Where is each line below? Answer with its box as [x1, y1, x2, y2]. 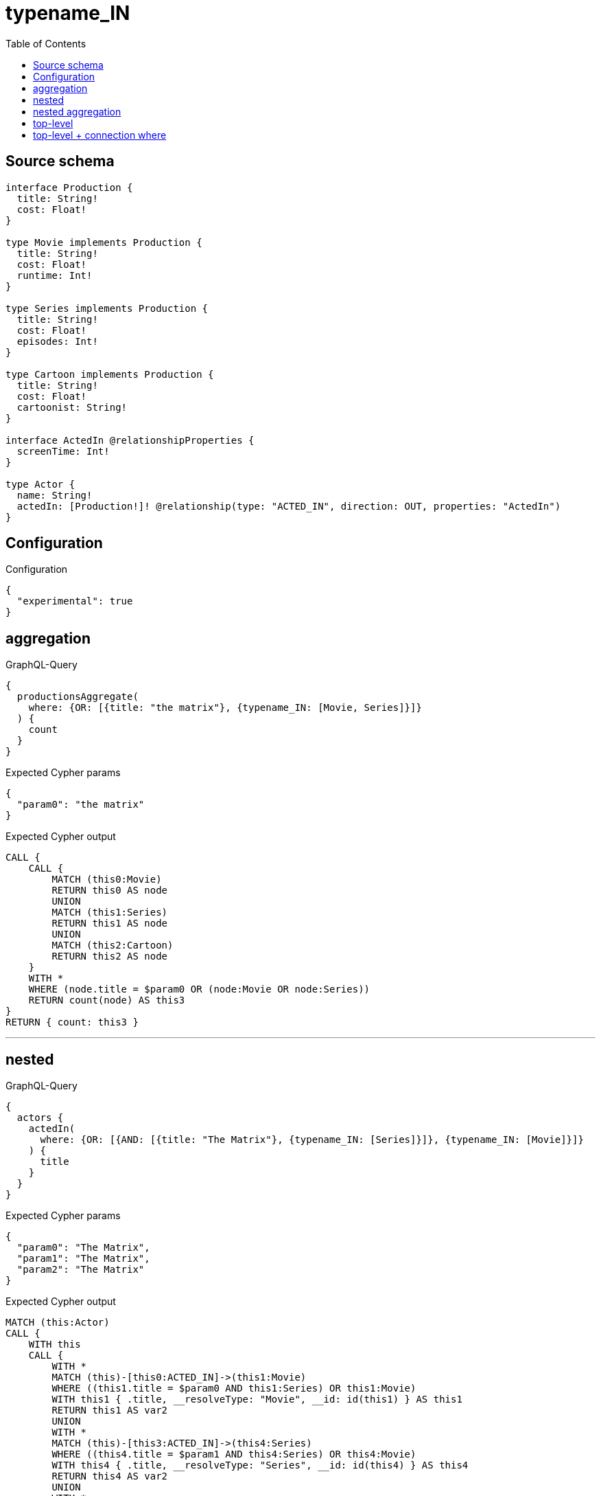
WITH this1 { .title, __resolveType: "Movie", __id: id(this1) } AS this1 [51, 1394, 462, 1405]
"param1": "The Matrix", [16, 1253, 150, 1265]
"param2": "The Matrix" [16, 1264, 145, 1276]
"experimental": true [16, 596, 133, 607]
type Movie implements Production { [5, 236, 202, 248]
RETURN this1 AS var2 [51, 1405, 168, 1416]
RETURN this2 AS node [51, 951, 168, 962]
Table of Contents [5, 37, 86, 49]
